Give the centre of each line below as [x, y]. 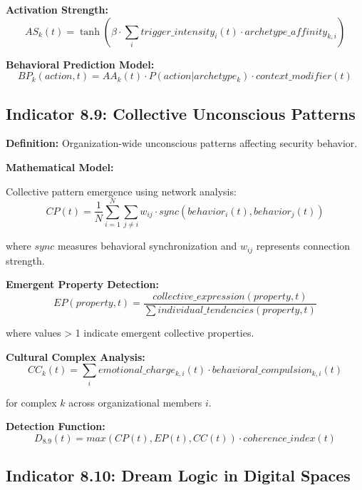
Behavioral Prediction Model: [80, 64]
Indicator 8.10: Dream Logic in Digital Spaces [178, 475]
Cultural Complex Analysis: [76, 356]
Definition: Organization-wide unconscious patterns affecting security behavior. [182, 143]
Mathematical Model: [60, 167]
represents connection [303, 246]
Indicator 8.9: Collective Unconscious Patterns [181, 113]
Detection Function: [56, 426]
